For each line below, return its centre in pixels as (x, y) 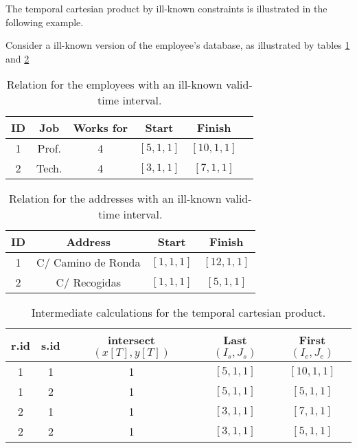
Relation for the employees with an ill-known (114, 85)
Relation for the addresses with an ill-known (115, 199)
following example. (45, 22)
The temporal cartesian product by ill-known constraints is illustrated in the (166, 8)
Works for (101, 128)
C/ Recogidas (89, 282)
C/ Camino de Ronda (89, 262)
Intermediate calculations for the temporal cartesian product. (178, 313)
